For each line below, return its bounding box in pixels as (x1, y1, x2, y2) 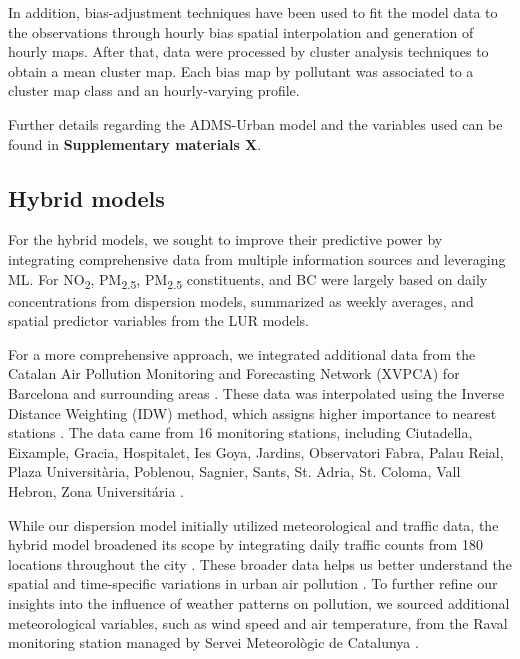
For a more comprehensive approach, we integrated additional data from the (8, 343, 476, 364)
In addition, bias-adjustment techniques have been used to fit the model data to (8, 2, 498, 22)
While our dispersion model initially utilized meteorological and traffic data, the (8, 514, 499, 535)
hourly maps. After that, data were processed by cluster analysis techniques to (8, 41, 489, 62)
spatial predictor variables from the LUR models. (8, 310, 309, 331)
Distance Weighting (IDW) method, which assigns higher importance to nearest (8, 402, 497, 423)
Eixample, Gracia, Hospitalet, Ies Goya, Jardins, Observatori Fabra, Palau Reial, (8, 441, 504, 462)
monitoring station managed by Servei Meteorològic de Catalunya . (8, 632, 419, 653)
